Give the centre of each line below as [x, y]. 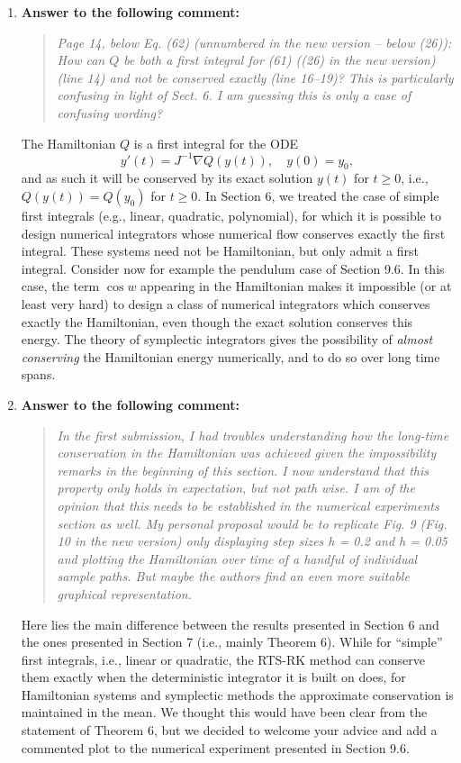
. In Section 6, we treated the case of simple [318, 196]
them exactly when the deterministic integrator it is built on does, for [213, 677]
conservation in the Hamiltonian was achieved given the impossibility [247, 453]
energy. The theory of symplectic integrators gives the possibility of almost [227, 339]
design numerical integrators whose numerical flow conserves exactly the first [233, 233]
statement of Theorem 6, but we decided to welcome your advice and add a [229, 730]
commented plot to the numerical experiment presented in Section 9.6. [215, 747]
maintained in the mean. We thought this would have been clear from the [224, 712]
